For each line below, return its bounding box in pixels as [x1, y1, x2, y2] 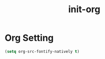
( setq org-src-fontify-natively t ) [5, 49, 80, 54]
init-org [68, 4, 100, 15]
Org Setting [5, 32, 54, 44]
